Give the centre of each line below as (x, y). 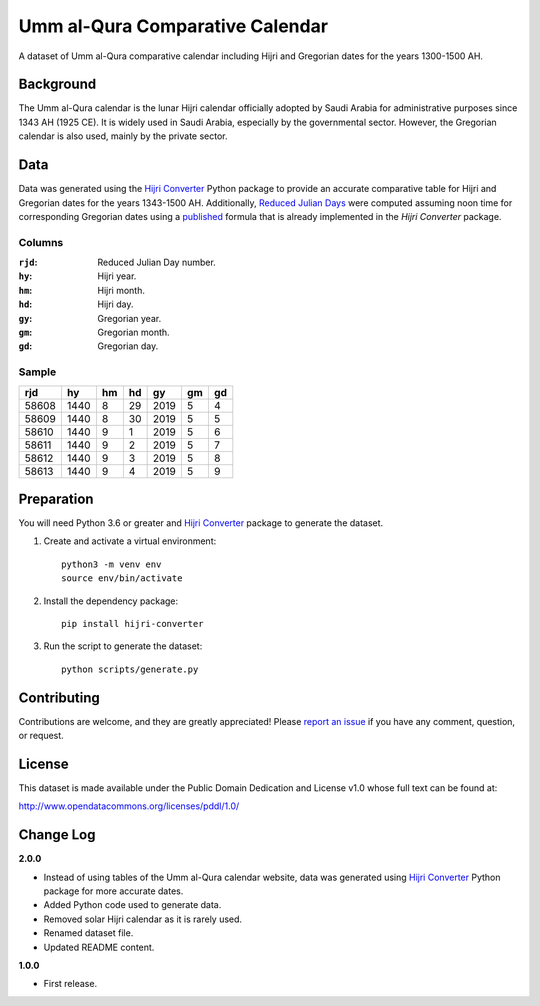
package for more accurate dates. (113, 891)
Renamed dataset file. (88, 933)
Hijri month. (121, 290)
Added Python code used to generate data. (132, 905)
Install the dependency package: (111, 601)
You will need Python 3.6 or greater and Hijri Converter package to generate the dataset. (201, 523)
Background (57, 84)
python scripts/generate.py (130, 669)
